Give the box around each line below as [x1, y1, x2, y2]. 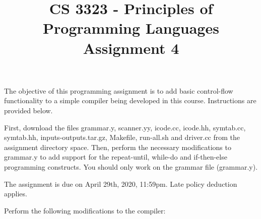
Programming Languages [43, 18, 219, 38]
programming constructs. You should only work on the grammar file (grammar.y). [4, 161, 258, 172]
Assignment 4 [83, 37, 179, 58]
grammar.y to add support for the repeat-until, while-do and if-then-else [4, 152, 227, 162]
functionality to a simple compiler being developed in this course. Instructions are [4, 95, 256, 106]
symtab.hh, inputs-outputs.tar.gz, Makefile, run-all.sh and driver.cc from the [4, 132, 240, 142]
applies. [4, 188, 27, 199]
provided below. [4, 105, 53, 115]
